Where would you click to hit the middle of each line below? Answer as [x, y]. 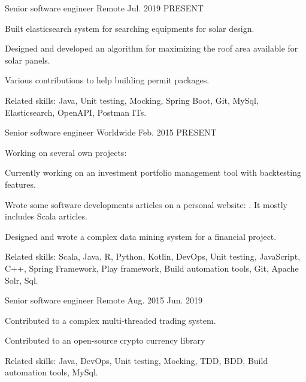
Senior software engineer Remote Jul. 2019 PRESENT [104, 8]
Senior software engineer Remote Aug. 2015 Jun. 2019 [104, 300]
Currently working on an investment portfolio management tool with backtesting [153, 172]
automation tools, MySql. [51, 372]
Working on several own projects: [66, 152]
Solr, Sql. [22, 280]
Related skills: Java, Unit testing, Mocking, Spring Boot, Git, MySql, [132, 100]
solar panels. [28, 60]
